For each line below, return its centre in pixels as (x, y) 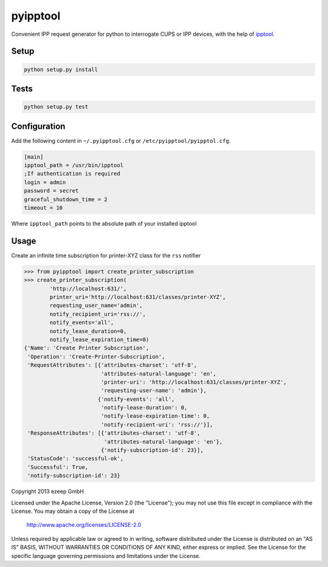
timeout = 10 (43, 208)
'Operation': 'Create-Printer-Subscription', (96, 356)
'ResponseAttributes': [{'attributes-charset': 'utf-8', (114, 433)
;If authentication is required (72, 174)
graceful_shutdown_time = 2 (66, 199)
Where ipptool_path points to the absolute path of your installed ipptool (104, 223)
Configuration (38, 126)
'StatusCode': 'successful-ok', (76, 459)
